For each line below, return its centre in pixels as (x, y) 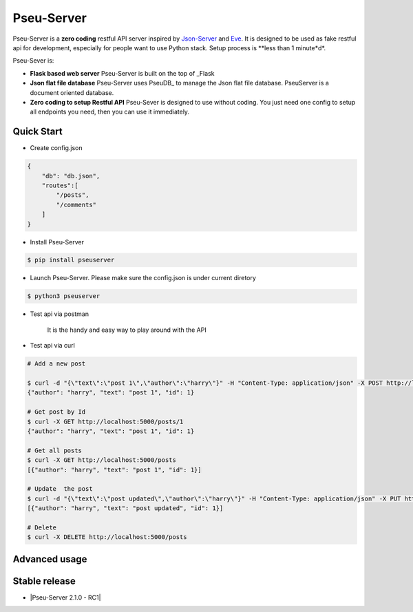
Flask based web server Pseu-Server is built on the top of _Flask (122, 73)
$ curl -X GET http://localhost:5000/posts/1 (105, 421)
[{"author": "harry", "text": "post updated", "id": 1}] (125, 508)
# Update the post (60, 489)
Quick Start (38, 132)
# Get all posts (55, 450)
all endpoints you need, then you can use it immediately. (109, 112)
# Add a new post (56, 364)
